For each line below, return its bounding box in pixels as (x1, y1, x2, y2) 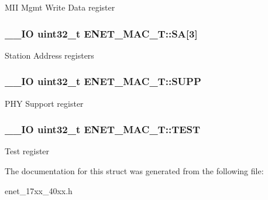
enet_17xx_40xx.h (5, 184, 73, 196)
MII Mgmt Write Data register (5, 1, 115, 13)
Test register (5, 145, 50, 157)
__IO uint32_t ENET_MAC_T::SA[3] (5, 26, 198, 40)
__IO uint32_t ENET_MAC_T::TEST (5, 122, 201, 137)
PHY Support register (5, 97, 84, 109)
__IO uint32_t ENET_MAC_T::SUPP (5, 74, 201, 89)
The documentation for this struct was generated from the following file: (5, 165, 264, 177)
